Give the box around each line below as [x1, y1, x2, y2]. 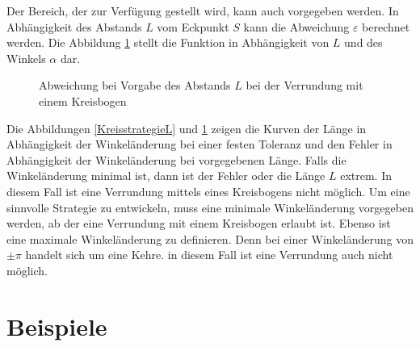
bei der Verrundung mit [246, 77, 363, 94]
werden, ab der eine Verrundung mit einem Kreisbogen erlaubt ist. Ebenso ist [6, 215, 391, 232]
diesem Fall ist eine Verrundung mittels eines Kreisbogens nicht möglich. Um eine [6, 182, 410, 199]
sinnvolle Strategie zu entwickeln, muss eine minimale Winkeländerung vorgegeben [6, 199, 414, 215]
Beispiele [6, 309, 107, 342]
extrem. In [340, 167, 392, 184]
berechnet [362, 18, 410, 35]
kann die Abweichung [243, 18, 350, 35]
